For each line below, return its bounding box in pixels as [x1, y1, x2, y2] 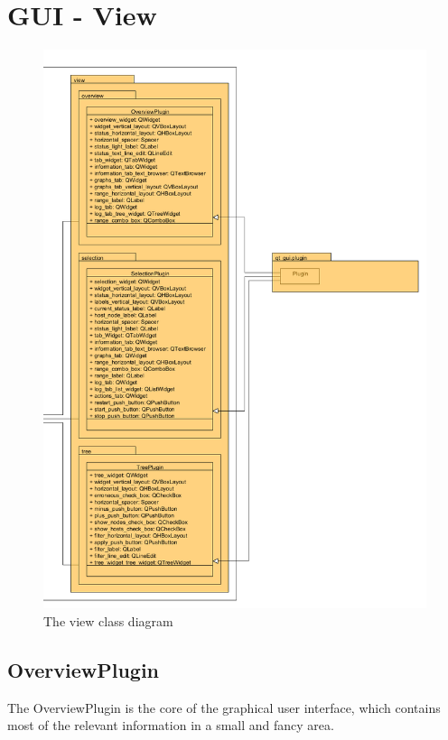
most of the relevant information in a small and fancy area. [7, 716, 334, 735]
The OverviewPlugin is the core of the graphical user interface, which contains [7, 698, 441, 717]
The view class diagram [43, 612, 173, 631]
